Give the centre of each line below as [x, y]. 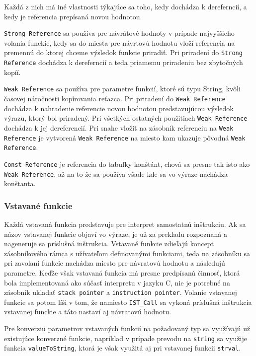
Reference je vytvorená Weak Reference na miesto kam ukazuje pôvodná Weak [125, 137]
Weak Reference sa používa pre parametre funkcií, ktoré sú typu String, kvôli [122, 89]
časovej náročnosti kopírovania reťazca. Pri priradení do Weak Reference [115, 98]
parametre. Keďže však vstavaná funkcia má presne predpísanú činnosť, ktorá [122, 272]
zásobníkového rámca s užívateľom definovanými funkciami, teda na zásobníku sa [127, 253]
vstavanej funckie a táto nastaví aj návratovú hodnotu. [88, 312]
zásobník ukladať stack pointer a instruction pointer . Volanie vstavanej [121, 292]
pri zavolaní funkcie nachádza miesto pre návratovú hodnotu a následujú [115, 263]
